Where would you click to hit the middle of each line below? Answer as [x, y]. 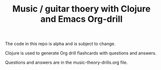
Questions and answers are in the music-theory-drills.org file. [66, 63]
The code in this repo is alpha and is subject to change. [60, 44]
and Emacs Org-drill [81, 19]
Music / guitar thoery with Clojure [81, 9]
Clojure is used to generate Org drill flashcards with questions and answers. [81, 53]
